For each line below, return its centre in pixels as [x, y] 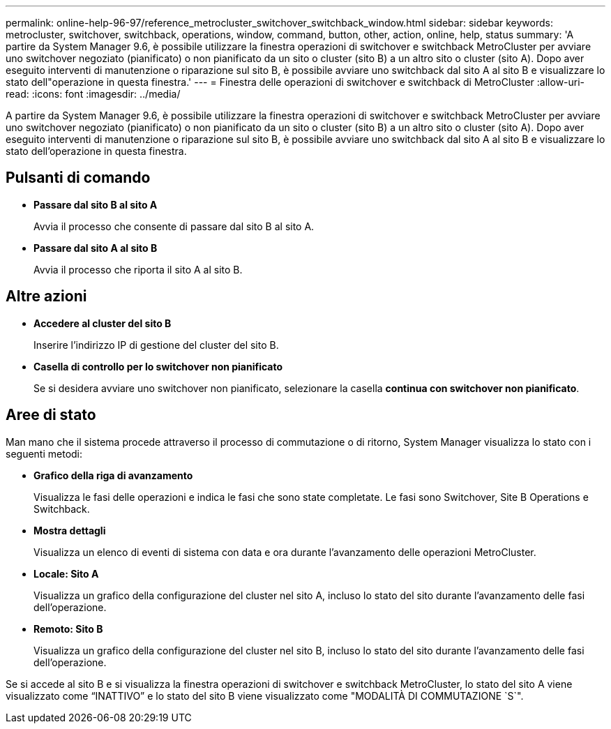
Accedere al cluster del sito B [103, 323]
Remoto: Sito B [68, 629]
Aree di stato [51, 415]
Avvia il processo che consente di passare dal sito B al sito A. [174, 226]
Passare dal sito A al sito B [96, 248]
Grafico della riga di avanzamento [113, 475]
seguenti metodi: [44, 453]
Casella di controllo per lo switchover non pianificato [158, 366]
